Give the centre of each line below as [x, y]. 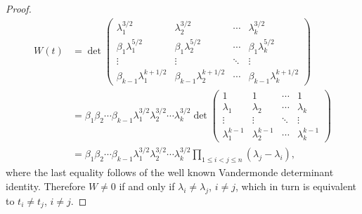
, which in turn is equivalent [296, 186]
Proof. [19, 8]
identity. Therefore [46, 186]
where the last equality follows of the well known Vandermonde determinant [170, 172]
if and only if [147, 186]
